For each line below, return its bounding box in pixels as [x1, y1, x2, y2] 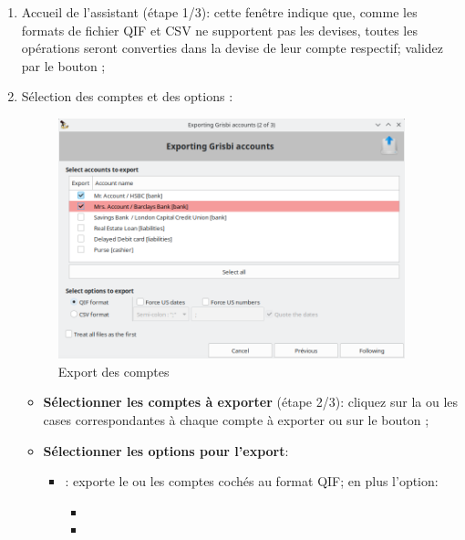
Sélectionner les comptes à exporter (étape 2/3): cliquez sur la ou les [43, 392, 459, 411]
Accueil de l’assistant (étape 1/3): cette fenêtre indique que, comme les [21, 3, 418, 21]
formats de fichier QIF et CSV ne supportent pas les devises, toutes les [21, 20, 418, 39]
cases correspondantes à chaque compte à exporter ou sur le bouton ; [43, 410, 429, 430]
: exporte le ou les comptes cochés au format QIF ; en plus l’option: [65, 472, 439, 491]
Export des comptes [57, 361, 170, 380]
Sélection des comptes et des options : [21, 87, 233, 106]
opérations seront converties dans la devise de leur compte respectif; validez [21, 38, 444, 57]
